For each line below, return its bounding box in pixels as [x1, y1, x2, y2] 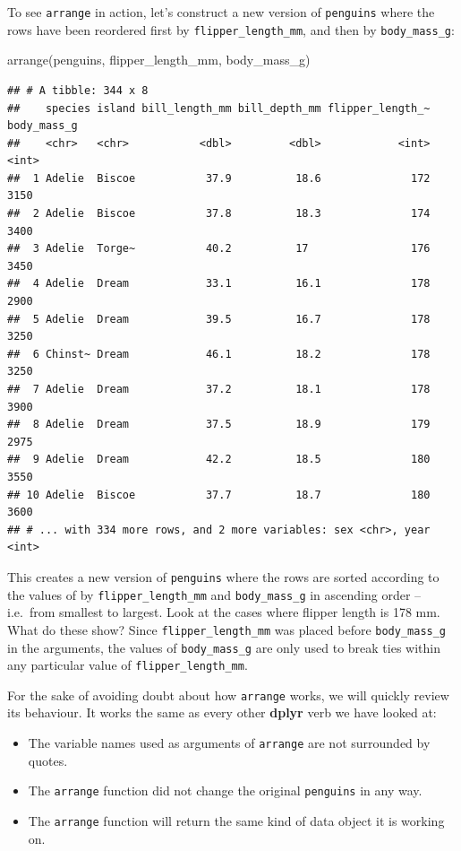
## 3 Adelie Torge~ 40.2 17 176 [7, 242, 431, 256]
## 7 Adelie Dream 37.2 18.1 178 [7, 383, 431, 395]
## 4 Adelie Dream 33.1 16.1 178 [7, 277, 431, 291]
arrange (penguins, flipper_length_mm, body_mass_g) [7, 50, 311, 69]
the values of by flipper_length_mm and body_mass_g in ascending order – [7, 585, 422, 604]
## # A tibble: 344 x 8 [7, 83, 149, 97]
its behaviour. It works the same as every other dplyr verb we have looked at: [7, 703, 437, 722]
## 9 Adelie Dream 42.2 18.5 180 [7, 453, 431, 466]
